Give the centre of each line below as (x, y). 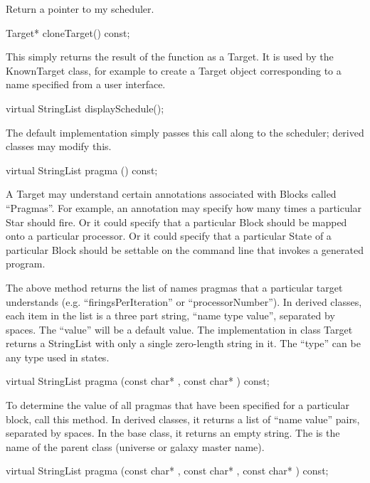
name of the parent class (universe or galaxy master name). (135, 446)
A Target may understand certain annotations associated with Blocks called (171, 194)
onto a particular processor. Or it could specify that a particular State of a (169, 236)
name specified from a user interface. (86, 84)
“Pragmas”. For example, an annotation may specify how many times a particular (184, 207)
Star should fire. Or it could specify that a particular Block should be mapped (176, 222)
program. (26, 264)
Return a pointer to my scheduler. (80, 9)
